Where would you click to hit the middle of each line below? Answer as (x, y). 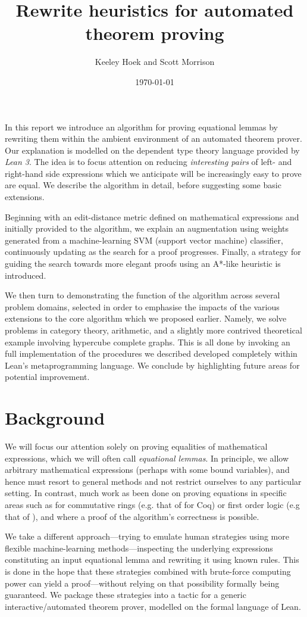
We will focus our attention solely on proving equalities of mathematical (136, 446)
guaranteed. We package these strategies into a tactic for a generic (126, 595)
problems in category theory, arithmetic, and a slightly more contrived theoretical (153, 330)
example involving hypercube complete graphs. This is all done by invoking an (148, 342)
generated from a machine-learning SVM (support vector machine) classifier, (144, 240)
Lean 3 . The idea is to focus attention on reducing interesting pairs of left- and (148, 162)
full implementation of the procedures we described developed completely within (151, 353)
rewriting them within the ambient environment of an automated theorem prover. (153, 138)
